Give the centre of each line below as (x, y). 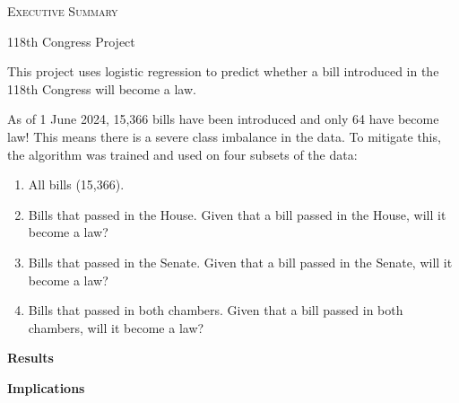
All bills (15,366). (76, 184)
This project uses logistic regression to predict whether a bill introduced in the (223, 71)
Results (30, 358)
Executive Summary (63, 11)
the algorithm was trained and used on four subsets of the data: (182, 154)
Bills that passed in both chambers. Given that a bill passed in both (216, 310)
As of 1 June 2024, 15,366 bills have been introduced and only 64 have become (223, 119)
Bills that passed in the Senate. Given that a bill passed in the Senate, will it (240, 262)
